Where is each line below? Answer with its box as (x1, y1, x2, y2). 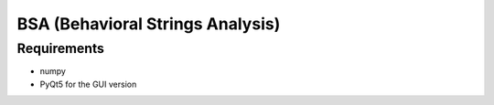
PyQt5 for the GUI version (39, 79, 137, 89)
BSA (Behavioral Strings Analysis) (16, 14, 281, 34)
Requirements (16, 40, 105, 57)
